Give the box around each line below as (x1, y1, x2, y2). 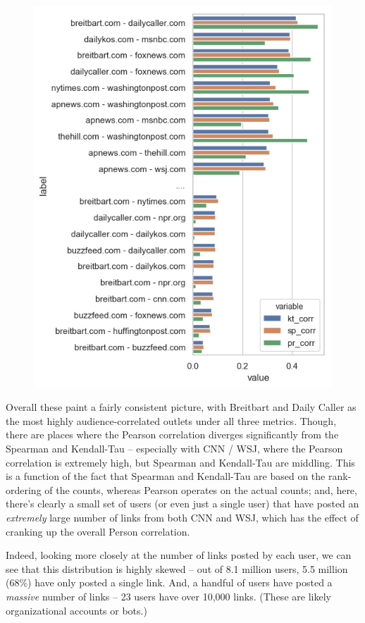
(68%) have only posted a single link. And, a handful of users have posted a (6, 575, 333, 590)
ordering (6, 482, 42, 497)
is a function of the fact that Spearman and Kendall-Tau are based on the (6, 469, 326, 483)
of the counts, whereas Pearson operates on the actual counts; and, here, (44, 482, 357, 497)
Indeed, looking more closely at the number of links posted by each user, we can (6, 548, 352, 562)
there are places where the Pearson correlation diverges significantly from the (6, 427, 339, 442)
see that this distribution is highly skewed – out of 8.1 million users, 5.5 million (6, 561, 348, 576)
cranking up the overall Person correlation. (6, 524, 190, 538)
